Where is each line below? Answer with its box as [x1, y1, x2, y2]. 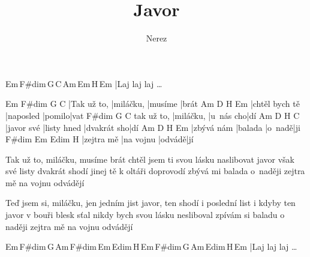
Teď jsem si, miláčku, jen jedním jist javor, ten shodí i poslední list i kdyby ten [5, 196, 296, 209]
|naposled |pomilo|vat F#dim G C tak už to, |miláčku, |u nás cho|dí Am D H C [5, 109, 300, 121]
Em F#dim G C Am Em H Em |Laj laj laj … [5, 77, 162, 89]
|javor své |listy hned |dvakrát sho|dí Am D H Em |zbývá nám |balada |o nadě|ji [5, 121, 300, 133]
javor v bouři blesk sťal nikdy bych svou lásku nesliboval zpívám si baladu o [5, 208, 285, 221]
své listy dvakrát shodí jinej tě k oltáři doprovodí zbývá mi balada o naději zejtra [5, 165, 305, 177]
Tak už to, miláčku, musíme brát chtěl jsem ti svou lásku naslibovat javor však [5, 153, 294, 165]
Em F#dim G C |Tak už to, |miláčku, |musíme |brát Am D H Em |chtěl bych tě [5, 97, 300, 110]
